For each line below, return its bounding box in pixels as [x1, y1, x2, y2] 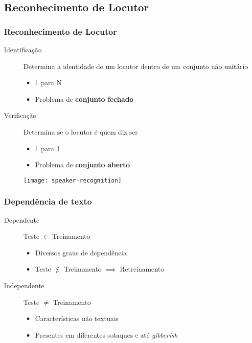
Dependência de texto [4, 195, 92, 207]
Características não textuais [35, 313, 119, 323]
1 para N [35, 77, 62, 88]
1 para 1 [35, 143, 60, 153]
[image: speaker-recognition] [23, 177, 122, 184]
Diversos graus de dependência [35, 247, 127, 257]
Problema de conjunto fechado [35, 93, 134, 104]
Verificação [4, 110, 37, 120]
